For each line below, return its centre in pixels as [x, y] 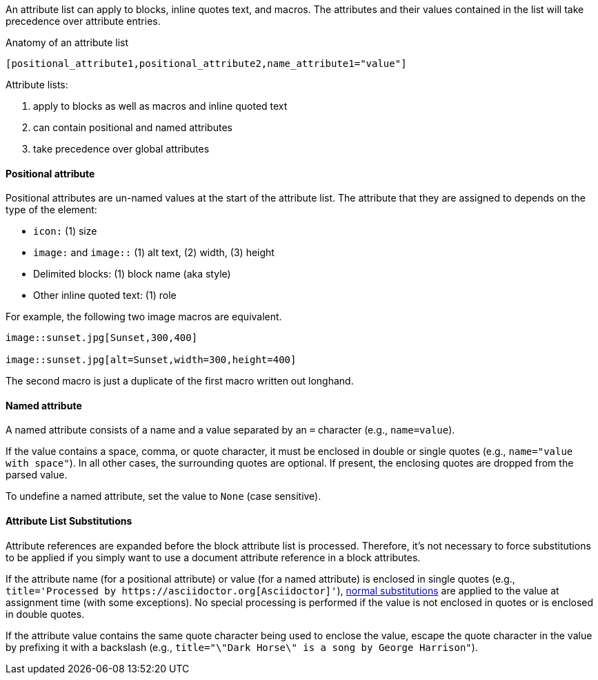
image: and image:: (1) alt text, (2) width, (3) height [154, 253]
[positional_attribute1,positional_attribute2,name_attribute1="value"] [206, 64]
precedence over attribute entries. [83, 21]
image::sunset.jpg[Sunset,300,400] [102, 338]
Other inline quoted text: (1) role [105, 295]
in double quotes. [45, 614]
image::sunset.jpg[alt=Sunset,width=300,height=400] [151, 360]
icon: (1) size [65, 231]
